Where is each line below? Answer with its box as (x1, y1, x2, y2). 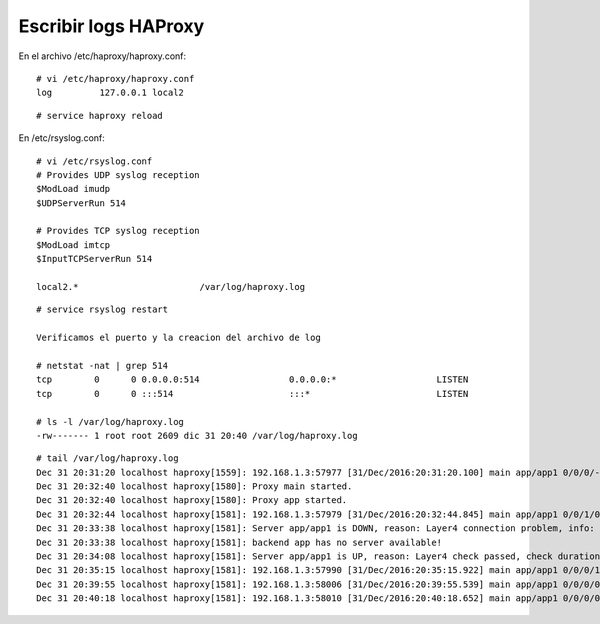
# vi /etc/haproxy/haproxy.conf (36, 73, 195, 84)
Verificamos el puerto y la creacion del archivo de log (36, 332, 322, 344)
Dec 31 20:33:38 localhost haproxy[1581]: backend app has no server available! (36, 536, 443, 548)
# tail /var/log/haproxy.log (36, 453, 179, 464)
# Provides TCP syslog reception (36, 225, 200, 237)
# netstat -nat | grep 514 (36, 360, 169, 371)
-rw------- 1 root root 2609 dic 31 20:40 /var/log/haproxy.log (36, 430, 359, 441)
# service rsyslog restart (36, 304, 169, 315)
